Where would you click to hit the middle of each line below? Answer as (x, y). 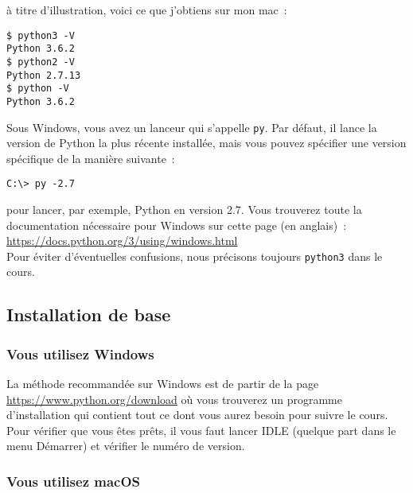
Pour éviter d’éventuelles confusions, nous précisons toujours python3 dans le (195, 256)
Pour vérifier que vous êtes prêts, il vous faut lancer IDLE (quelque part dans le (201, 430)
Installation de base (89, 314)
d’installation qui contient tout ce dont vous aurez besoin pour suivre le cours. (197, 415)
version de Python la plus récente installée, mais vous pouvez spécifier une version (206, 143)
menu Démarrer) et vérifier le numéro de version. (126, 446)
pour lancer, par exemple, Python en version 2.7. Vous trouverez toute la (184, 210)
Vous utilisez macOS (74, 481)
